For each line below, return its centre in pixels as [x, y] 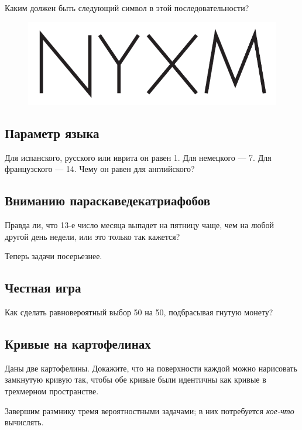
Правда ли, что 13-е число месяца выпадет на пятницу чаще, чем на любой [140, 225]
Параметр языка [52, 133]
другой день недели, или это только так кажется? [92, 236]
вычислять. [24, 422]
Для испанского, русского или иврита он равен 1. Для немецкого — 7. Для [138, 157]
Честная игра [43, 288]
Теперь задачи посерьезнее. [54, 256]
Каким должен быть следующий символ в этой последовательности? [127, 8]
